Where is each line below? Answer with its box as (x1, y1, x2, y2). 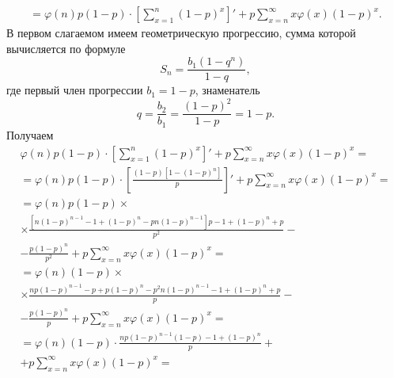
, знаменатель (195, 82, 260, 98)
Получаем (6, 126, 54, 143)
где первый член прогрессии (6, 82, 143, 98)
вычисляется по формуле (6, 40, 126, 56)
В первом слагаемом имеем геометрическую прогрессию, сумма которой (6, 25, 356, 41)
